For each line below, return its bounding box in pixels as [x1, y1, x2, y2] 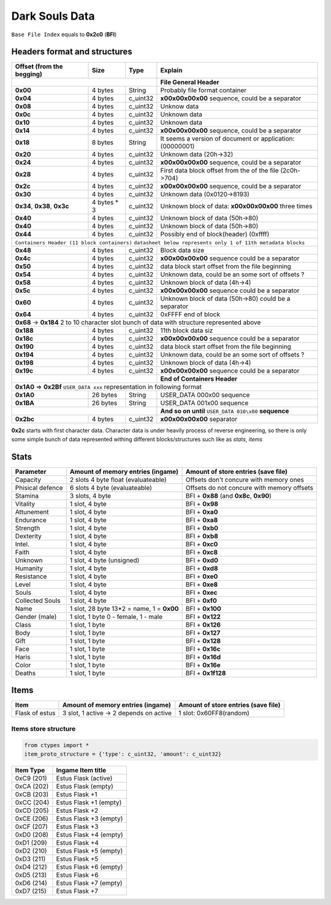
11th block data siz [160, 326, 213, 335]
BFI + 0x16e [185, 661, 221, 669]
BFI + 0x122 [185, 612, 221, 621]
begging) [15, 70, 43, 79]
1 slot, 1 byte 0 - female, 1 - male [69, 612, 163, 621]
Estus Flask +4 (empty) [56, 830, 124, 839]
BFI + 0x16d [185, 653, 221, 661]
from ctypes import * [24, 742, 89, 749]
